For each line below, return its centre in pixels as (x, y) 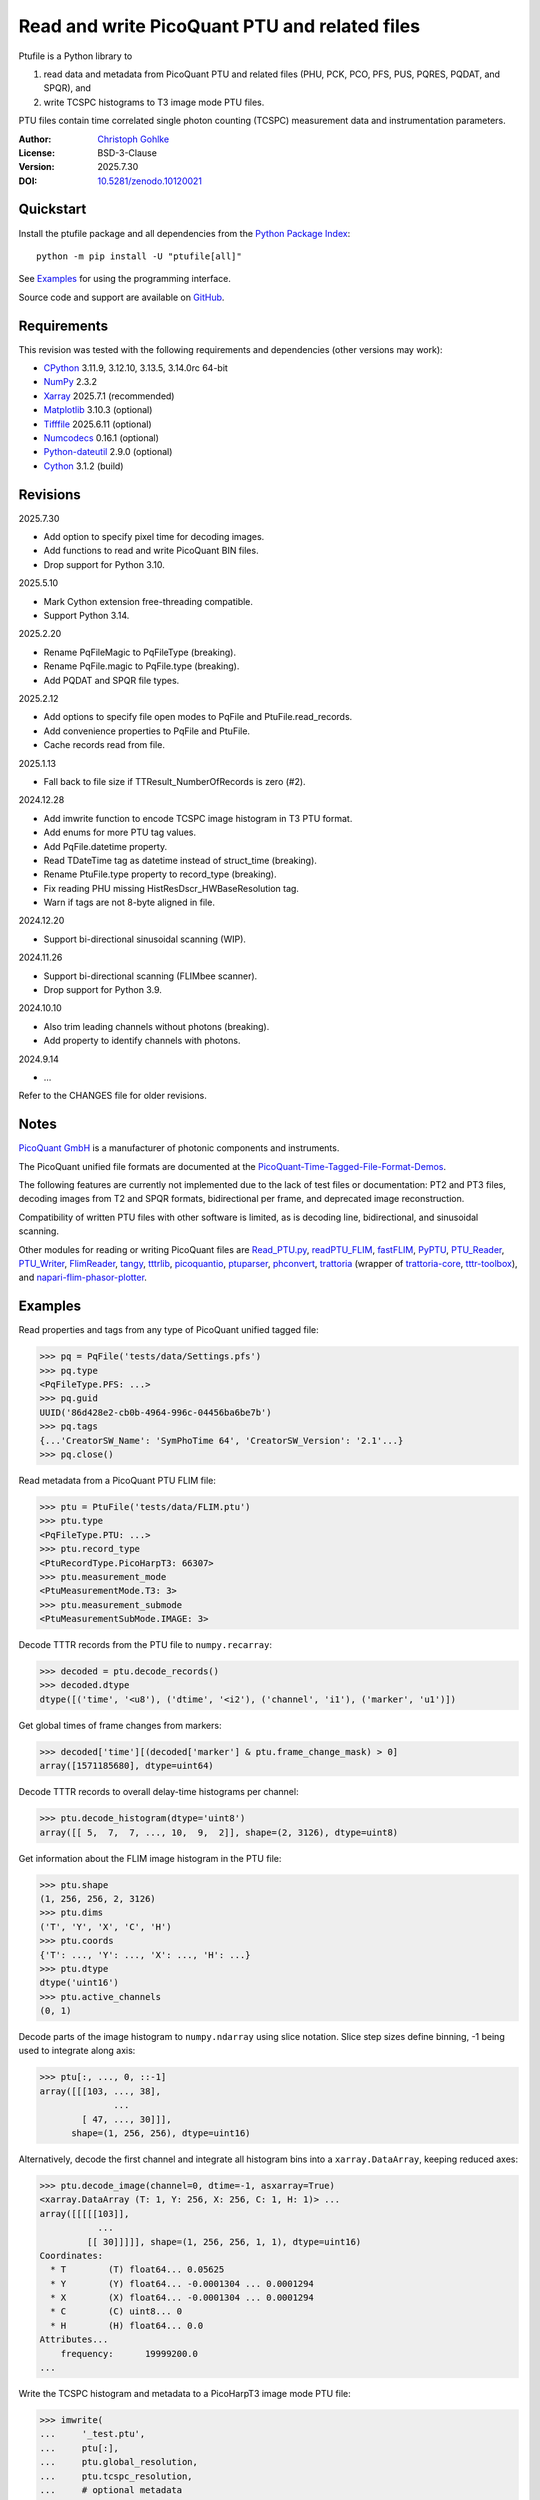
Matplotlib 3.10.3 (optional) (98, 410)
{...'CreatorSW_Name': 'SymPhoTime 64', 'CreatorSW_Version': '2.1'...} (221, 1440)
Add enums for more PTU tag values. (120, 832)
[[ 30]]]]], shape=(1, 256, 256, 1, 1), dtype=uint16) (224, 2241)
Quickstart (52, 209)
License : (36, 152)
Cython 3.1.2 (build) (83, 466)
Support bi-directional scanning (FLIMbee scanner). (150, 976)
